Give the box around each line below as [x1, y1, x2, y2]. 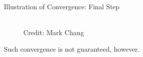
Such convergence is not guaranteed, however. [4, 43, 140, 54]
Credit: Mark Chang [23, 27, 84, 38]
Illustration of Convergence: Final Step [4, 1, 120, 11]
